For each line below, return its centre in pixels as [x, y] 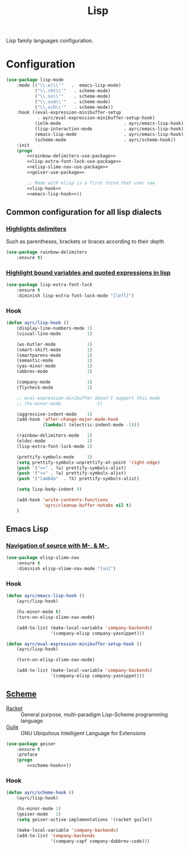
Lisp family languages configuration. [50, 41]
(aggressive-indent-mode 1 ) [55, 414]
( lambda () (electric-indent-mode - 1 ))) [91, 425]
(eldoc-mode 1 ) [55, 441]
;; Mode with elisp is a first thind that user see [91, 183]
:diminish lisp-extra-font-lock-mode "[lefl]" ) [75, 296]
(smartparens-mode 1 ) [55, 355]
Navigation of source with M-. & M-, [58, 546]
